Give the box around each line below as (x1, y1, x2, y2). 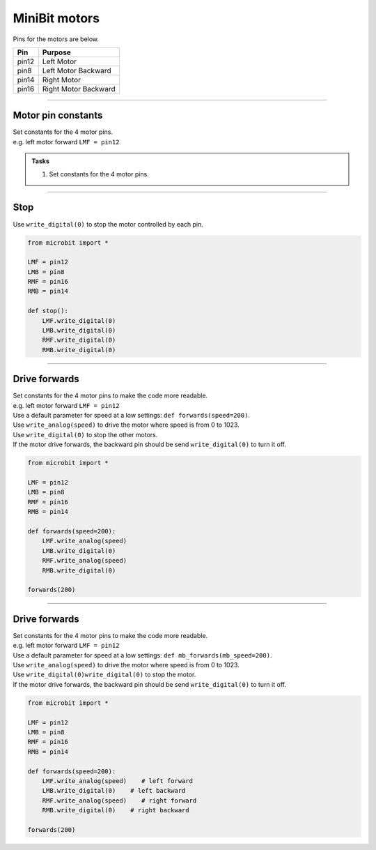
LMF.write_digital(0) (42, 317, 116, 324)
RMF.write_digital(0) (42, 336, 116, 344)
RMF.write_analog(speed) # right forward (42, 796, 197, 805)
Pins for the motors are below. (13, 35, 100, 43)
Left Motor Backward (42, 66, 111, 75)
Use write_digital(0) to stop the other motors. (13, 430, 158, 439)
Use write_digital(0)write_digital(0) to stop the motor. (13, 670, 196, 679)
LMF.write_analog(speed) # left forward (42, 777, 193, 784)
